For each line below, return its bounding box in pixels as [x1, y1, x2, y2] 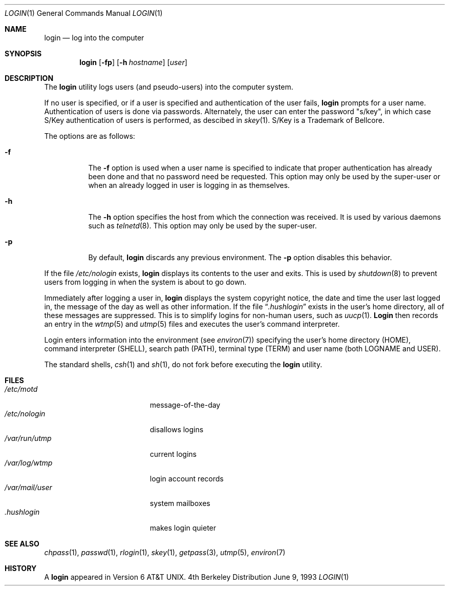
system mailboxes [149, 499, 210, 508]
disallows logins [149, 425, 204, 434]
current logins [149, 450, 197, 458]
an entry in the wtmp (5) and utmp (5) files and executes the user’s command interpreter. [44, 320, 340, 328]
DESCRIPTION [5, 74, 54, 82]
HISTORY [5, 564, 37, 573]
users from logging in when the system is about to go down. [44, 278, 247, 286]
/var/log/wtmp [5, 458, 53, 467]
